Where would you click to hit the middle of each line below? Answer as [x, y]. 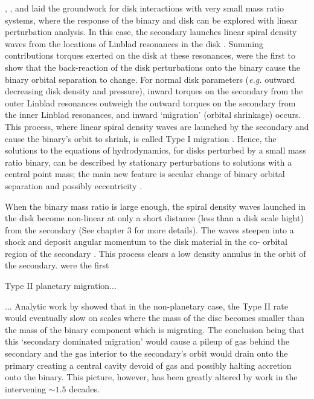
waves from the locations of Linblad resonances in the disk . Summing [134, 43]
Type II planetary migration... [61, 286]
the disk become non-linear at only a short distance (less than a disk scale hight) [154, 218]
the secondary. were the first [57, 265]
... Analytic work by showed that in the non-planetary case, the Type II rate [146, 306]
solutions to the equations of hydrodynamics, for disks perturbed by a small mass [155, 150]
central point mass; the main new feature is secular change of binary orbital [145, 174]
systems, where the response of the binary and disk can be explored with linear [151, 20]
